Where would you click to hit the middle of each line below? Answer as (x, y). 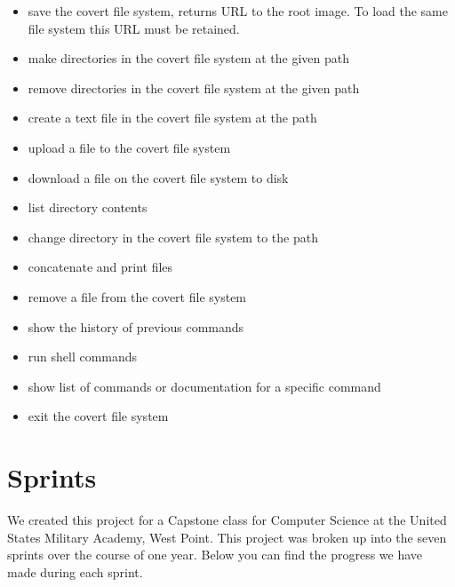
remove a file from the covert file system (137, 296)
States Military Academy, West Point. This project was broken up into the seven (227, 537)
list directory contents (88, 207)
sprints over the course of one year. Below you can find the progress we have (215, 555)
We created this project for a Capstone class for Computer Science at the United (227, 520)
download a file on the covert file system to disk (158, 177)
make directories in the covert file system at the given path (188, 58)
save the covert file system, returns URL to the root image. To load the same (238, 11)
